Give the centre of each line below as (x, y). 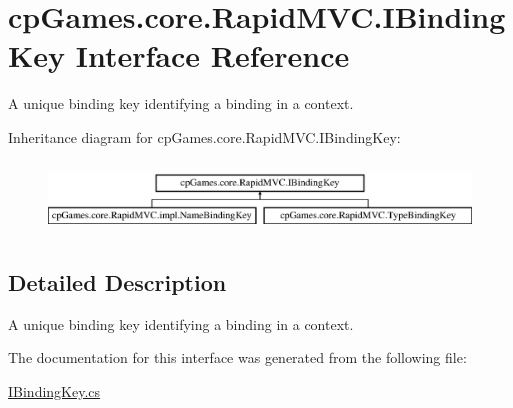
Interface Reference (212, 55)
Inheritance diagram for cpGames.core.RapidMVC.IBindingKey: (204, 136)
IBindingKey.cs (54, 390)
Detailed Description (117, 281)
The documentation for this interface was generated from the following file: (237, 357)
